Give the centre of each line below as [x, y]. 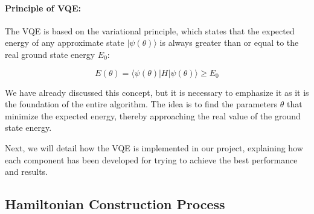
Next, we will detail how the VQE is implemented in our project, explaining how [154, 147]
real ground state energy [50, 54]
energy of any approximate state [65, 42]
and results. [26, 172]
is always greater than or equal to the [229, 42]
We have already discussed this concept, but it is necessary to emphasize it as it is [157, 92]
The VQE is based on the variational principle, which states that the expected [150, 30]
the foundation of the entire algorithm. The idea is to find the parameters [141, 104]
